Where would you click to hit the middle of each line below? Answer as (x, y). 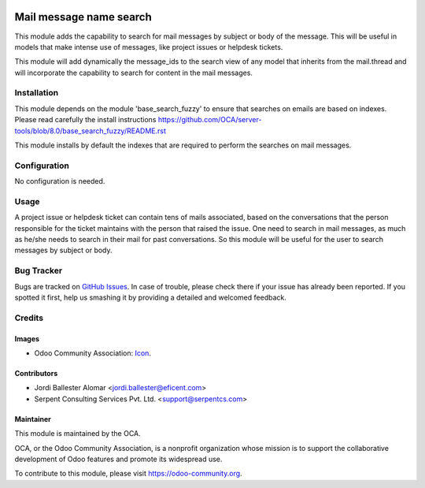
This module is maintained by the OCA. (78, 434)
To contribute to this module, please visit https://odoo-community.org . (129, 474)
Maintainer (33, 419)
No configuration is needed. (60, 181)
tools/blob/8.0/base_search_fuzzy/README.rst (91, 131)
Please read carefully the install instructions (85, 120)
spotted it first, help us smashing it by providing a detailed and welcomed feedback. (150, 297)
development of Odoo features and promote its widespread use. (118, 459)
